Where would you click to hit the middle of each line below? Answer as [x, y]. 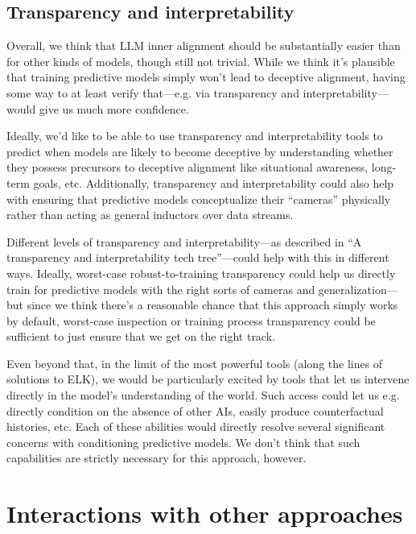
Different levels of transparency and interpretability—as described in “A [184, 241]
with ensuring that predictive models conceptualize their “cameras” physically [199, 199]
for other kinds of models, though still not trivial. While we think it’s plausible [201, 61]
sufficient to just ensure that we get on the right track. [141, 336]
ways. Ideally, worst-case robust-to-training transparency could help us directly [201, 273]
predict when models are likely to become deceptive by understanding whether [200, 151]
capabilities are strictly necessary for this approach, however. [157, 458]
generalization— [358, 289]
